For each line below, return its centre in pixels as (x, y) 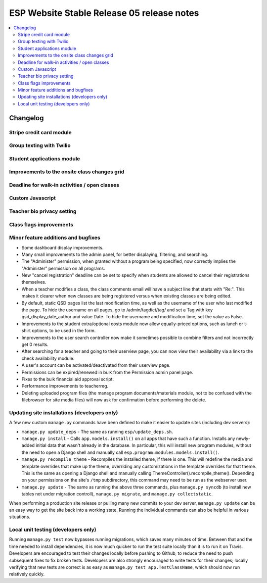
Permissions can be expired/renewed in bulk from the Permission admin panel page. (107, 372)
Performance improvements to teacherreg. (65, 386)
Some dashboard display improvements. (63, 247)
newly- (243, 438)
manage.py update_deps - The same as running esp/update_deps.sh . (97, 432)
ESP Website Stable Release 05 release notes (104, 13)
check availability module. (48, 358)
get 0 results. (35, 344)
